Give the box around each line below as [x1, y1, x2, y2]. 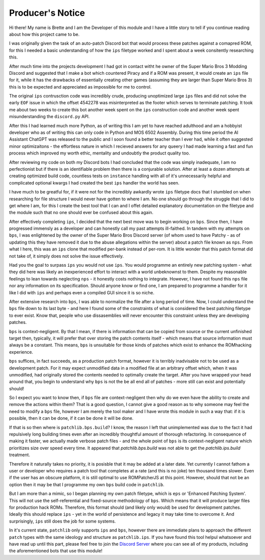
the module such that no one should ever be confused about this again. [9, 210, 154, 216]
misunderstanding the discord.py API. [9, 114, 90, 120]
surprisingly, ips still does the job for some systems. [9, 518, 116, 524]
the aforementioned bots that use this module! [9, 548, 103, 554]
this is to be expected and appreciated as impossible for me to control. [9, 84, 152, 90]
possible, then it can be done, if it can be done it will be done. [9, 415, 133, 421]
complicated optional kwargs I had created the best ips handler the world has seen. [9, 180, 180, 186]
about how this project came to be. [9, 31, 79, 37]
